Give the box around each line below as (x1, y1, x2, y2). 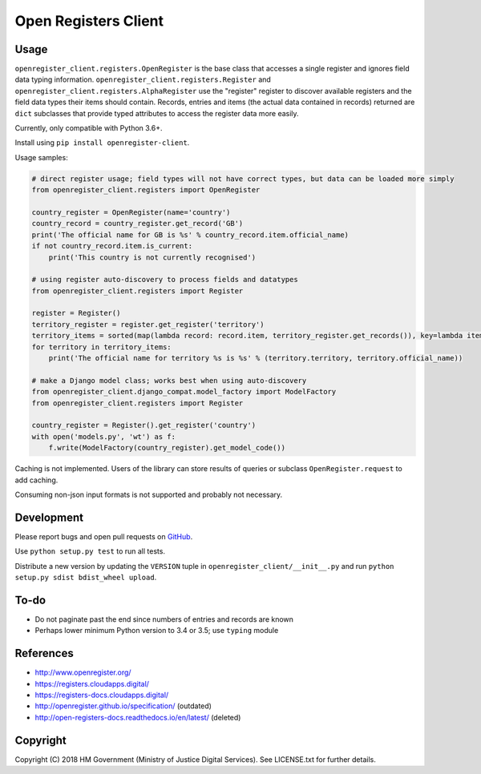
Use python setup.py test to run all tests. (14, 546, 166, 556)
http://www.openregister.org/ (34, 667, 131, 677)
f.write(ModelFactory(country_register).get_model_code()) (48, 443, 286, 453)
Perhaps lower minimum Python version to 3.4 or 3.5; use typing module (34, 626, 279, 635)
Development (14, 510, 84, 524)
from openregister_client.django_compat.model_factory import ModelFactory (31, 387, 337, 397)
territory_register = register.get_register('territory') (31, 320, 265, 329)
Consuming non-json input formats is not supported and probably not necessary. (14, 490, 283, 499)
